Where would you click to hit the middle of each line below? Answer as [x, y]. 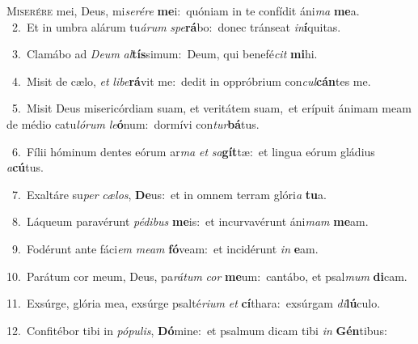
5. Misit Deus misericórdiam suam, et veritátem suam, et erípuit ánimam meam [211, 108]
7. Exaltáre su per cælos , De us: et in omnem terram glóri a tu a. [169, 194]
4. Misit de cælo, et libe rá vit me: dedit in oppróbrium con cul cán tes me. [191, 81]
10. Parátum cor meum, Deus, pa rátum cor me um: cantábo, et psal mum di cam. [207, 276]
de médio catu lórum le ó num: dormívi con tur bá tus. [133, 123]
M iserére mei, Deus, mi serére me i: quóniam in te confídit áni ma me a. [183, 11]
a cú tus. [25, 167]
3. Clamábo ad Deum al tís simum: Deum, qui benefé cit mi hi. [165, 54]
